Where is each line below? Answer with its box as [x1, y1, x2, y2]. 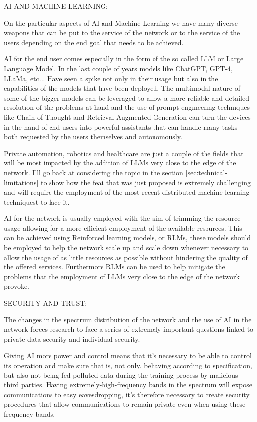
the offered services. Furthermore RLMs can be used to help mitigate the [4, 262, 225, 272]
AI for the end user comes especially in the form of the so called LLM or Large [4, 53, 244, 64]
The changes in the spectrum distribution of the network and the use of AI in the [4, 314, 252, 324]
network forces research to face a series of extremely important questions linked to [4, 324, 254, 334]
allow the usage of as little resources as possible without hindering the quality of [4, 252, 248, 262]
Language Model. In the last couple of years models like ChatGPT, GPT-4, [4, 63, 233, 73]
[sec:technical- [185, 167, 227, 177]
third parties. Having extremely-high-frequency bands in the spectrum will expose [4, 379, 253, 390]
